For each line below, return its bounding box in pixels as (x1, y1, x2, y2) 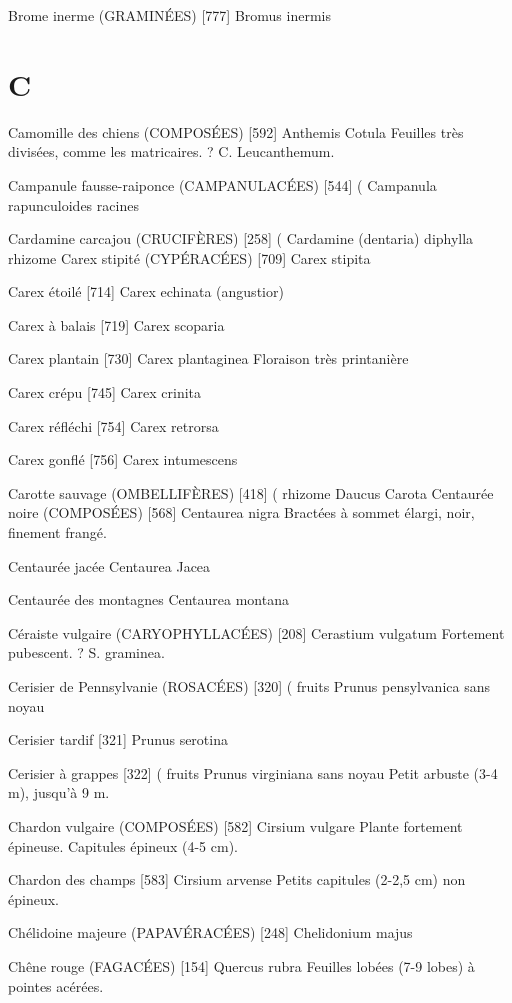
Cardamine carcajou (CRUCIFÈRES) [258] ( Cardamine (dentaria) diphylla (8, 228, 474, 249)
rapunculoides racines (8, 194, 139, 215)
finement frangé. (8, 522, 107, 543)
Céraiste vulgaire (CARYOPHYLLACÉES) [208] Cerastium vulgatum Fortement (8, 622, 505, 643)
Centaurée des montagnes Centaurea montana (8, 589, 289, 610)
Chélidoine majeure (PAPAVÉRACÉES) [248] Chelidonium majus (8, 922, 413, 943)
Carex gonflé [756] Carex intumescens (8, 449, 238, 470)
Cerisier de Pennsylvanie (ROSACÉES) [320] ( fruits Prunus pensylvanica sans (8, 676, 490, 696)
